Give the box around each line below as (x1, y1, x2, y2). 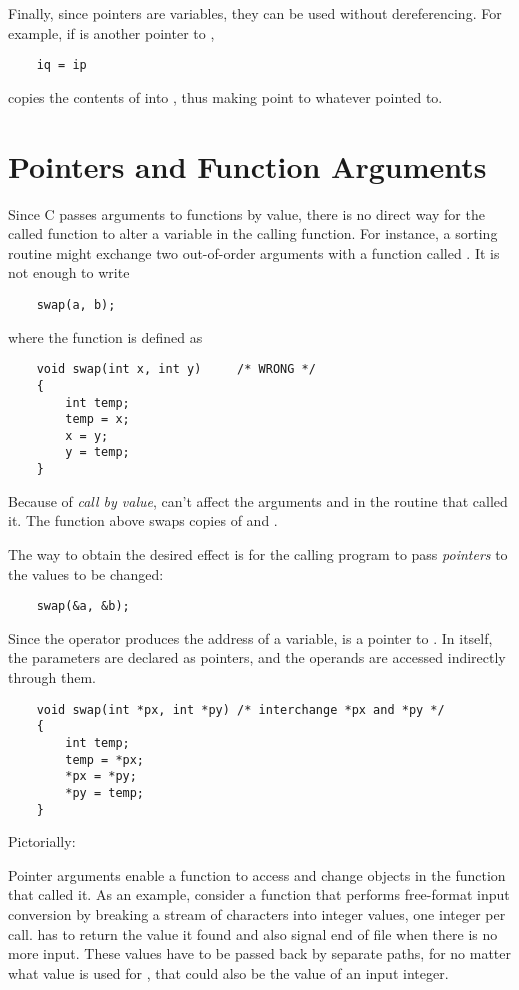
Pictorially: (8, 831, 76, 852)
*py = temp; (65, 785, 145, 800)
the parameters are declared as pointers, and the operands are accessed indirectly (8, 647, 506, 668)
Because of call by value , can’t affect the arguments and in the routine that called (8, 490, 508, 511)
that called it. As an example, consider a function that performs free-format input (8, 884, 510, 905)
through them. (8, 667, 96, 687)
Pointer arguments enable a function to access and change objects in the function (8, 864, 506, 885)
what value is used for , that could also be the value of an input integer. (8, 962, 449, 983)
